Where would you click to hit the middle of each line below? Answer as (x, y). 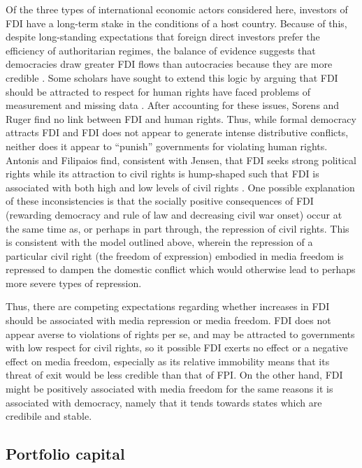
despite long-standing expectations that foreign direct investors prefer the (163, 37)
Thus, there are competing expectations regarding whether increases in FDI (168, 306)
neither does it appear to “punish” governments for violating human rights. (167, 146)
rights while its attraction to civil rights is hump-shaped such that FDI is (162, 174)
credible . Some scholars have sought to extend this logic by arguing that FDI (172, 77)
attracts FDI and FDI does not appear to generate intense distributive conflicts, (177, 132)
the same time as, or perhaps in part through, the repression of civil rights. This (178, 228)
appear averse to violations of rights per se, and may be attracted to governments (180, 334)
